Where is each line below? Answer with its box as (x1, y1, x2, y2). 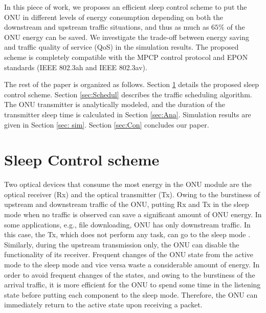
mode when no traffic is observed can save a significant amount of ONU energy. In (4, 209, 262, 220)
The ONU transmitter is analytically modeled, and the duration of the (4, 99, 225, 110)
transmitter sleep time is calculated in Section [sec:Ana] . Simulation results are (4, 109, 251, 119)
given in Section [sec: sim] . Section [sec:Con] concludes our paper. (4, 119, 209, 130)
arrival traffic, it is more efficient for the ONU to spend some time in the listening (4, 279, 261, 290)
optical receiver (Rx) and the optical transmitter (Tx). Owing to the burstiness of (4, 189, 260, 199)
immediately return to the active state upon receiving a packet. (4, 299, 203, 310)
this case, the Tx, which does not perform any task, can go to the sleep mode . (4, 229, 251, 240)
